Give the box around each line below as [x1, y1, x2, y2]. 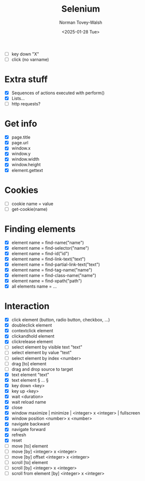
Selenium [61, 3, 100, 15]
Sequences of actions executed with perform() [11, 90, 105, 96]
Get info [4, 118, 37, 129]
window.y [11, 151, 31, 156]
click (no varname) [11, 57, 49, 62]
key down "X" [11, 51, 39, 57]
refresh [11, 432, 27, 438]
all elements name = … [11, 283, 57, 290]
